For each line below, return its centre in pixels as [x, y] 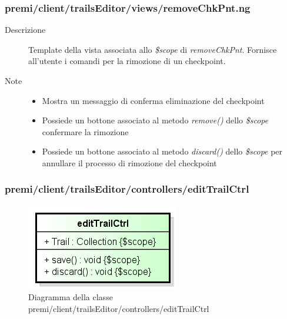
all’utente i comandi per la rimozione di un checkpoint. [127, 61]
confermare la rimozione [85, 131]
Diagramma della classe [71, 297]
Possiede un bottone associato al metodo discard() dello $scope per [162, 151]
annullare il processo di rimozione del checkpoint [129, 162]
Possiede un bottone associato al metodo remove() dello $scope [155, 120]
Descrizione [25, 30]
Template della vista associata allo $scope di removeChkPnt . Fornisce [153, 49]
